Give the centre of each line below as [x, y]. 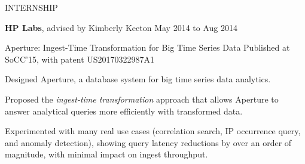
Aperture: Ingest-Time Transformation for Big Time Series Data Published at [147, 47]
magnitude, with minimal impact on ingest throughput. [106, 154]
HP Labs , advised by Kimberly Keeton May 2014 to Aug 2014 [121, 27]
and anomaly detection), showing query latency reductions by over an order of [148, 142]
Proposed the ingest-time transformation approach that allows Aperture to [142, 99]
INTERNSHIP [31, 7]
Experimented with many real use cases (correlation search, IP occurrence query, [153, 131]
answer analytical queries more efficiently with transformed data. [124, 111]
